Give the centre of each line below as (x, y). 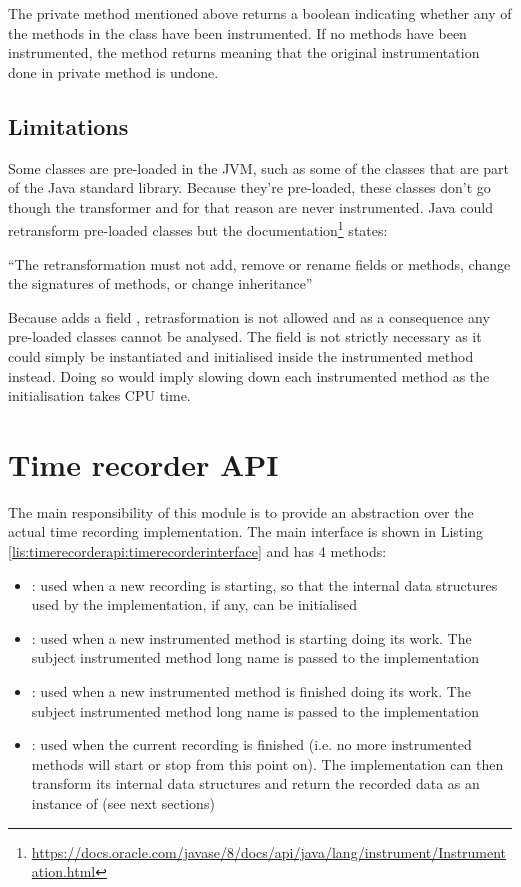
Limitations (68, 125)
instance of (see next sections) (123, 803)
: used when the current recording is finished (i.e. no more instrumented (251, 744)
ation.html (63, 871)
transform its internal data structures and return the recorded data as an (255, 783)
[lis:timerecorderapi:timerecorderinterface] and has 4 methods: (197, 551)
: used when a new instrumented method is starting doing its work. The (251, 637)
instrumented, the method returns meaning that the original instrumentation (244, 52)
